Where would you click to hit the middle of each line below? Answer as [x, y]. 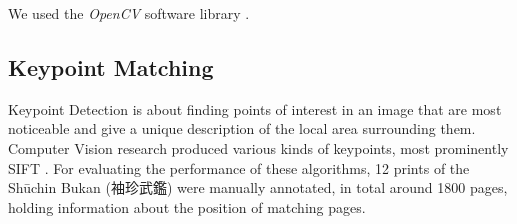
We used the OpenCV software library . [129, 13]
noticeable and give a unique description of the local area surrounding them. [242, 128]
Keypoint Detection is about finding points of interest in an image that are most [255, 108]
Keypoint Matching [111, 66]
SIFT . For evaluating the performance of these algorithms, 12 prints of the [239, 167]
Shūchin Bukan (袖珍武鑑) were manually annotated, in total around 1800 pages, [258, 187]
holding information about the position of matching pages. [187, 206]
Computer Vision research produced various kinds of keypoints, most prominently [258, 147]
